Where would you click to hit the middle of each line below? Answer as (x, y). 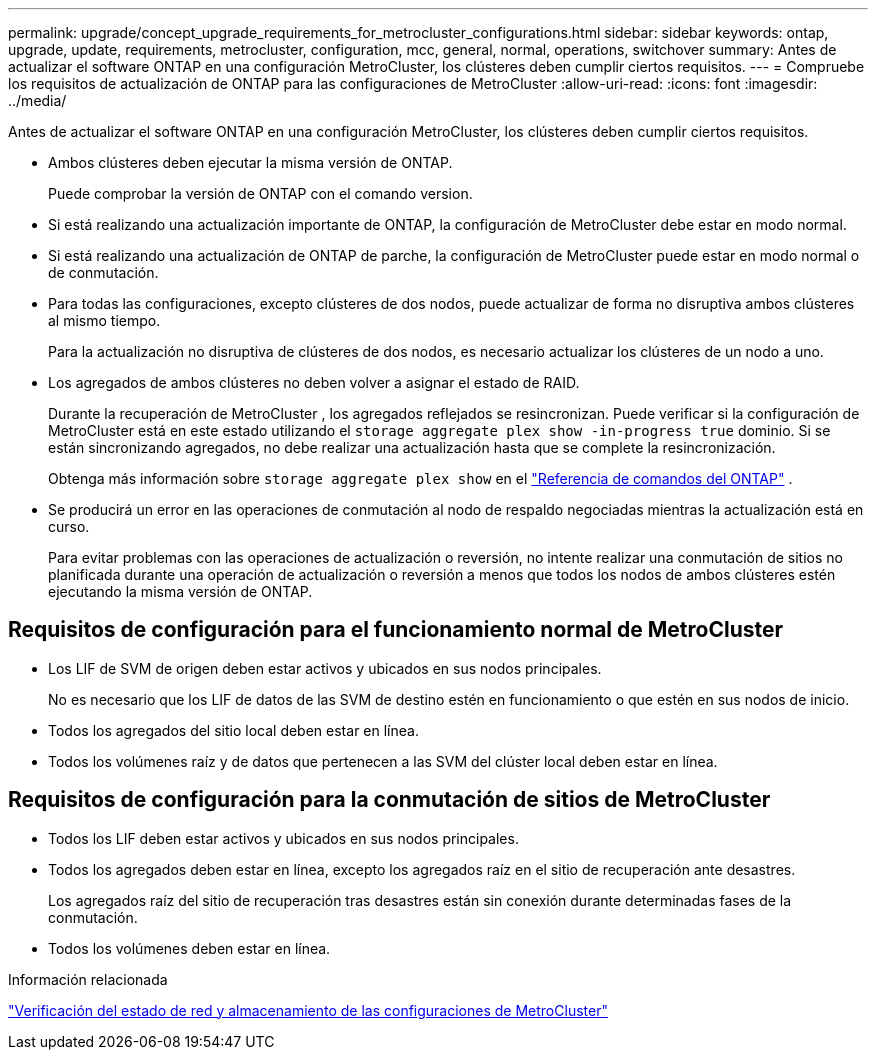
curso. (69, 526)
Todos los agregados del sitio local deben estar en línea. (233, 730)
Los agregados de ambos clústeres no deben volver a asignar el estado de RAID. (314, 382)
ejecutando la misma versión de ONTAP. (180, 591)
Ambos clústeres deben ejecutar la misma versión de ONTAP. (250, 162)
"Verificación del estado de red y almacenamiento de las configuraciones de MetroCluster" (308, 1010)
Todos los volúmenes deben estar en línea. (189, 948)
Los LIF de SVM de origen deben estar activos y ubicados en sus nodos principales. (325, 668)
